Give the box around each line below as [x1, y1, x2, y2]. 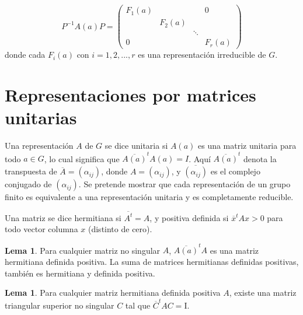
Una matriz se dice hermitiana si [5, 211, 121, 223]
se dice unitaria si [105, 139, 168, 152]
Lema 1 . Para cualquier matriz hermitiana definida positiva [5, 286, 221, 299]
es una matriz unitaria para [197, 139, 297, 152]
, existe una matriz [229, 286, 297, 299]
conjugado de [5, 178, 52, 190]
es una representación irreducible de [138, 48, 266, 61]
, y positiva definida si [149, 211, 229, 223]
